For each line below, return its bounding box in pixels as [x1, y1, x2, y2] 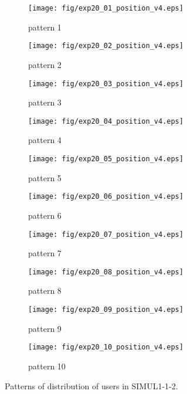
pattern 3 [28, 96, 62, 108]
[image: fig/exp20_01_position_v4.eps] [28, 4, 183, 12]
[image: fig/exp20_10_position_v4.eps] [28, 343, 183, 352]
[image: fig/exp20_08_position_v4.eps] [28, 267, 183, 276]
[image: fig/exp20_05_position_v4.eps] [28, 155, 183, 163]
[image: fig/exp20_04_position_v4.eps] [28, 117, 183, 125]
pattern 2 [28, 58, 62, 70]
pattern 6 [28, 209, 62, 221]
